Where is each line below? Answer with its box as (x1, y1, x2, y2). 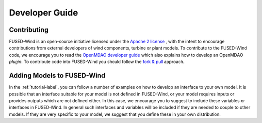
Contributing (9, 26, 49, 34)
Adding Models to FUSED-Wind (9, 72, 106, 80)
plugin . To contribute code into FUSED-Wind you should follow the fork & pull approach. (9, 59, 185, 65)
